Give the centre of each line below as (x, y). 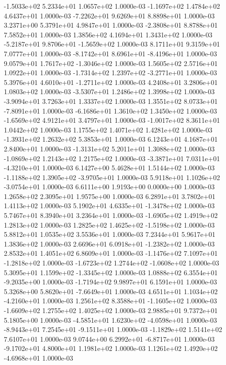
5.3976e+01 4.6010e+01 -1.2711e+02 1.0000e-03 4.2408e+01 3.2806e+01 (111, 82)
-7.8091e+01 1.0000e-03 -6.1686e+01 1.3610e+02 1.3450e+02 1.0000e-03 (111, 110)
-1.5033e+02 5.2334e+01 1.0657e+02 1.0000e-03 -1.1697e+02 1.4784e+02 (112, 6)
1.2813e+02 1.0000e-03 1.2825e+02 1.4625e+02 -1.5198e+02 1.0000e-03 (109, 224)
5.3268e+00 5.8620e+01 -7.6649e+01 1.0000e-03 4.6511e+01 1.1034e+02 (111, 291)
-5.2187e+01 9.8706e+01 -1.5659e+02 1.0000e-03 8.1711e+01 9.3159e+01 (112, 44)
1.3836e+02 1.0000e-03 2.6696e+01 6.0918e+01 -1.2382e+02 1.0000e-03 (109, 243)
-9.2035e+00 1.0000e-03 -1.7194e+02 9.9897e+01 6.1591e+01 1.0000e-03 (111, 282)
